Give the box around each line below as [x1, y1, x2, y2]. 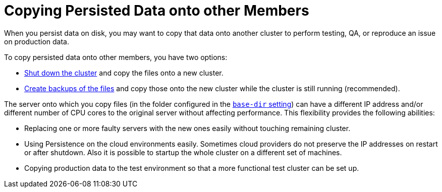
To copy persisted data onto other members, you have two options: [4, 52, 228, 61]
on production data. [4, 37, 70, 46]
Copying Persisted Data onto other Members [4, 2, 309, 19]
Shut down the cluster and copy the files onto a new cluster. [24, 68, 224, 77]
